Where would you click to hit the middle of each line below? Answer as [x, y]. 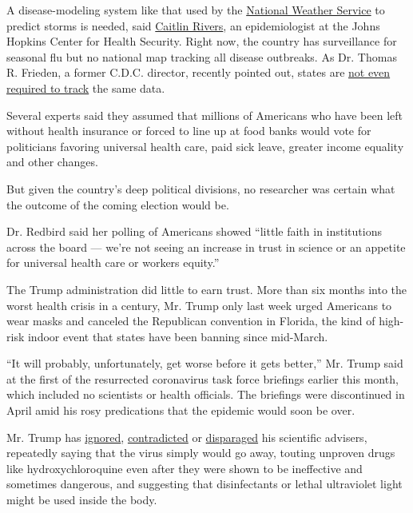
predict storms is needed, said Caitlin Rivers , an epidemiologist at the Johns [193, 25]
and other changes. [52, 162]
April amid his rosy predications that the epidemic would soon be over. [181, 410]
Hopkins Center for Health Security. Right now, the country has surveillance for [202, 41]
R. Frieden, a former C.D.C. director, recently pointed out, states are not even [199, 72]
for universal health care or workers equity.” [113, 262]
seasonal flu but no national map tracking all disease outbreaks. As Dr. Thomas [202, 56]
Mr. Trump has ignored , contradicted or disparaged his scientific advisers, [187, 437]
